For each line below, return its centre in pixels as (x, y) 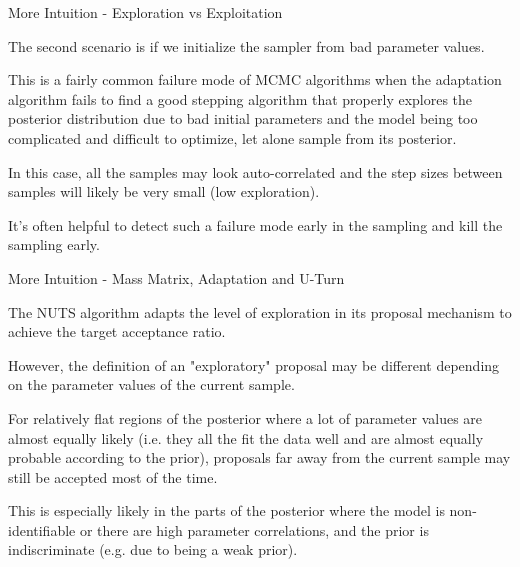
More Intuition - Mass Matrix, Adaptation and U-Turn (176, 277)
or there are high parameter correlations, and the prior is (254, 529)
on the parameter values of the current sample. (151, 384)
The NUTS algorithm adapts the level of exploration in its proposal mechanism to (260, 311)
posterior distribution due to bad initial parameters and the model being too (243, 118)
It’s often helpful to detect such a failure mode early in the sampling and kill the (255, 224)
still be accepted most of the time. (113, 476)
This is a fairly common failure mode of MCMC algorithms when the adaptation (255, 79)
